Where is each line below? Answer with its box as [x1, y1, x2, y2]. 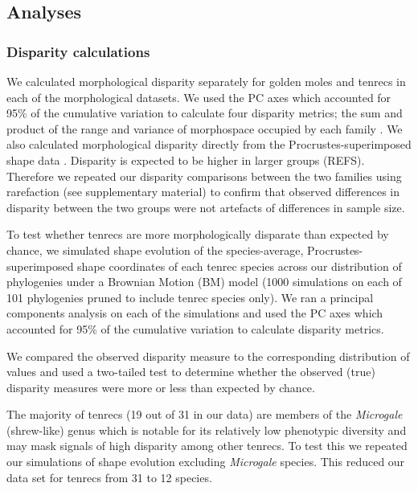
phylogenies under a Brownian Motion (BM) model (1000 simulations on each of [6, 273, 402, 290]
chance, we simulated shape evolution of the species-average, [6, 241, 304, 258]
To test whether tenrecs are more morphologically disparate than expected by [6, 226, 389, 243]
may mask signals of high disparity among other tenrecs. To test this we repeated [6, 437, 408, 454]
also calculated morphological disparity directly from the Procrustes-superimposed [6, 136, 412, 153]
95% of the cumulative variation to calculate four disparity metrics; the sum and [6, 104, 403, 121]
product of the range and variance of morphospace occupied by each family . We [6, 120, 403, 137]
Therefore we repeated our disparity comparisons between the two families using [6, 167, 402, 184]
